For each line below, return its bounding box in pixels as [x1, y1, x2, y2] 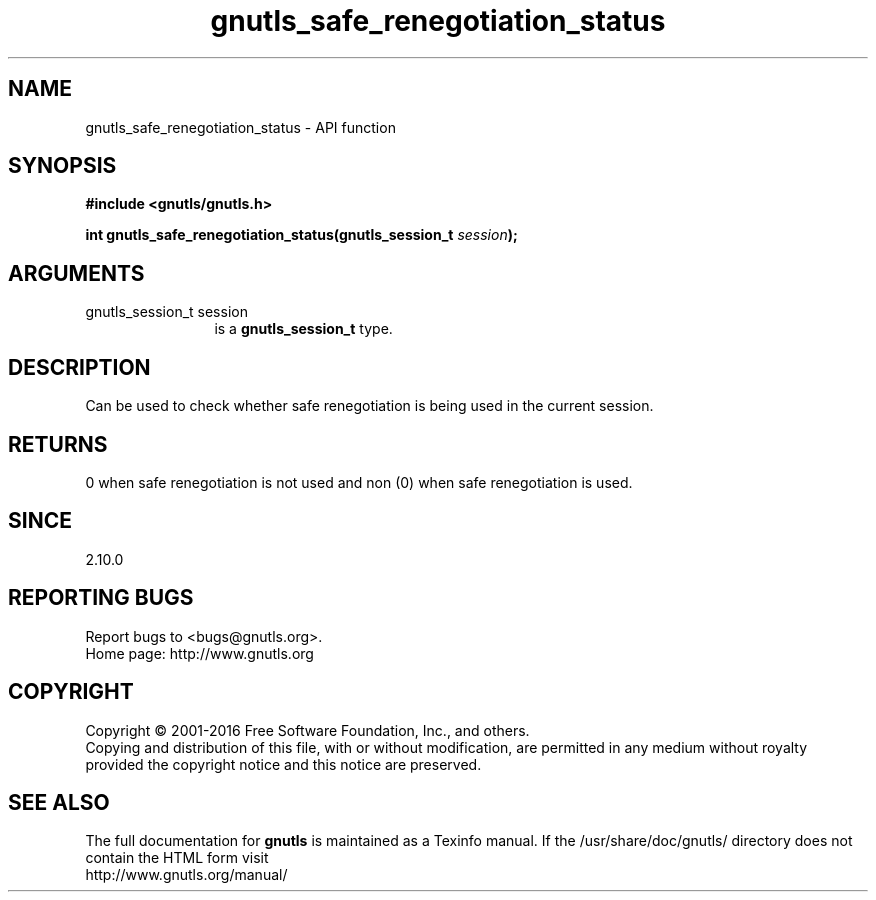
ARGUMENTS [8, 260, 145, 286]
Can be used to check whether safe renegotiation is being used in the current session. [85, 397, 654, 415]
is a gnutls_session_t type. [214, 320, 393, 338]
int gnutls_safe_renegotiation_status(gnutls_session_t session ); [85, 226, 518, 244]
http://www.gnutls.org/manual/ [85, 866, 288, 884]
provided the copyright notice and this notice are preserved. [85, 755, 482, 773]
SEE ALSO [8, 789, 110, 815]
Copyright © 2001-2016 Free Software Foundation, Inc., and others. [85, 721, 530, 739]
